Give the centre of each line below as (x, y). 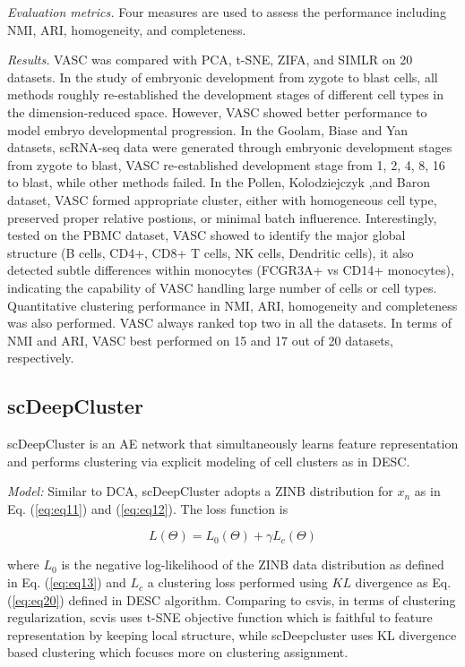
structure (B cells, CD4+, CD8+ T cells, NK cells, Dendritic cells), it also (211, 252)
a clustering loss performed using (237, 582)
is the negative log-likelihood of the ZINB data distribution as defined (253, 564)
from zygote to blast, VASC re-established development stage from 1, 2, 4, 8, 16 (226, 164)
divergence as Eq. (403, 582)
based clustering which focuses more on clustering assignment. (178, 652)
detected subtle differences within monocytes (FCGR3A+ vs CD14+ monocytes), (231, 270)
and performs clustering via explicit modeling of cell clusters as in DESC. (209, 461)
